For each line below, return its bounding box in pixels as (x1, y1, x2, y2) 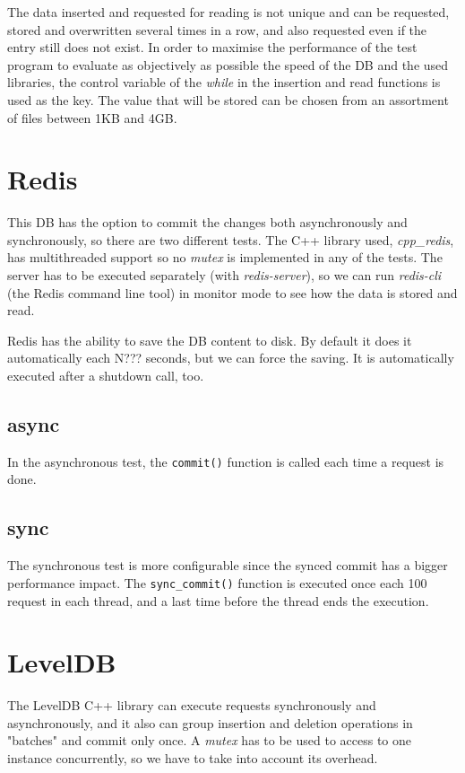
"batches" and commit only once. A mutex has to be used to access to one (7, 731, 412, 750)
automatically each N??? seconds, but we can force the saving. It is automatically (7, 348, 454, 367)
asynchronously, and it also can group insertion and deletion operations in (7, 713, 413, 732)
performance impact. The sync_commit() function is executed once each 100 (7, 573, 427, 592)
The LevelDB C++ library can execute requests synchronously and (7, 696, 376, 715)
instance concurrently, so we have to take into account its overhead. (7, 749, 378, 768)
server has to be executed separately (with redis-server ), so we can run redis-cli (7, 266, 442, 285)
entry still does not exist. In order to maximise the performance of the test (7, 38, 418, 57)
